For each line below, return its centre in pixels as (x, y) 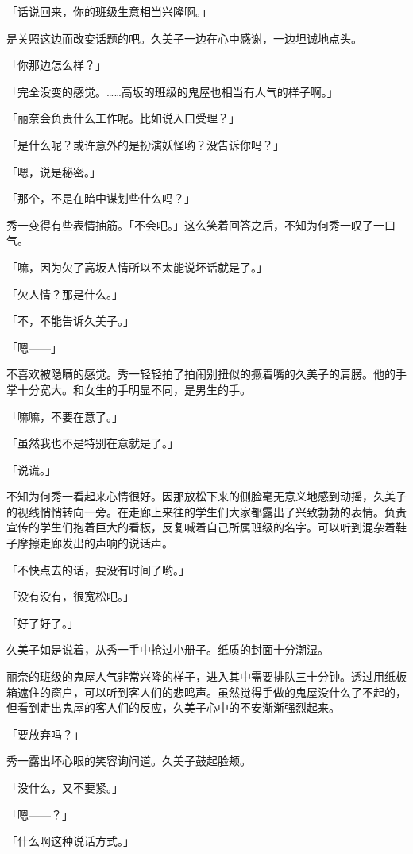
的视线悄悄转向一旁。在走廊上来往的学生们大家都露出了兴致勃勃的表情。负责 (206, 511)
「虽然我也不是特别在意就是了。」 (93, 443)
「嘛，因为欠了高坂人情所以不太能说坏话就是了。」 (137, 267)
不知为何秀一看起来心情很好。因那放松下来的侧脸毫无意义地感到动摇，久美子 (206, 496)
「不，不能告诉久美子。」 (70, 321)
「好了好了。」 (42, 622)
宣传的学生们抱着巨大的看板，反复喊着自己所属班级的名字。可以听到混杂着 (201, 527)
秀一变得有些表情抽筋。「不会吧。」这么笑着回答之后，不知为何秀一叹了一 (195, 224)
